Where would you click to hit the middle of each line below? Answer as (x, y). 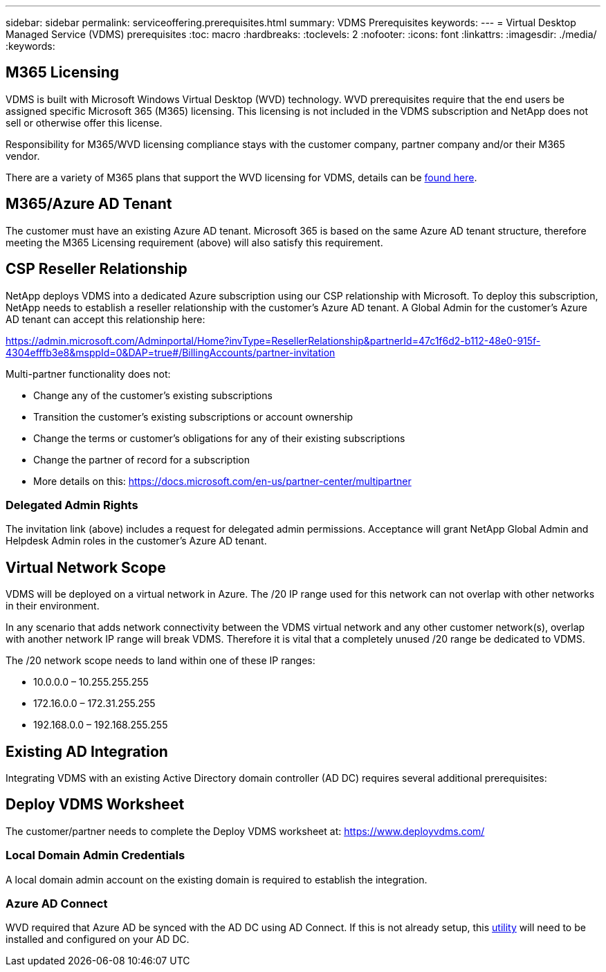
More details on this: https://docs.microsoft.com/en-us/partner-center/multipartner (222, 481)
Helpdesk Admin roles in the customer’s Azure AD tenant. (136, 541)
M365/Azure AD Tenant (89, 204)
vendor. (23, 156)
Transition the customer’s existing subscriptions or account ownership (193, 416)
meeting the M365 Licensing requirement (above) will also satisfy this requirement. (194, 242)
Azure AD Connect (57, 903)
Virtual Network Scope (86, 567)
